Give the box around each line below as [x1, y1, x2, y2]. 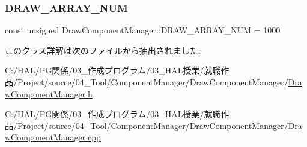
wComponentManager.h [5, 87, 93, 100]
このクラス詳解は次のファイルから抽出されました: [5, 44, 201, 56]
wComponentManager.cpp [5, 131, 101, 143]
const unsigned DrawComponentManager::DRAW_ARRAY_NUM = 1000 [5, 24, 281, 36]
